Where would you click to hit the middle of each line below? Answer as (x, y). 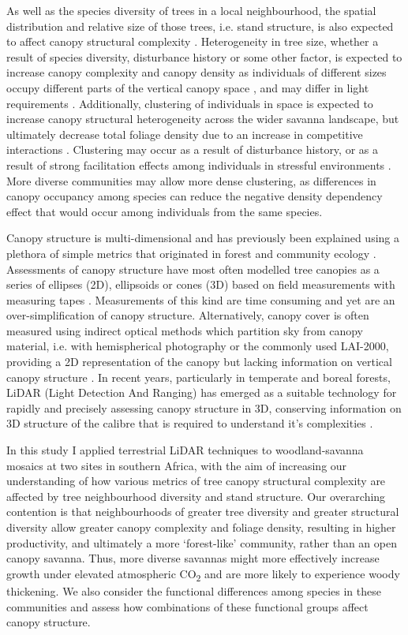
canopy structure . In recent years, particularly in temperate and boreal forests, (198, 377)
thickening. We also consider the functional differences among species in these (194, 590)
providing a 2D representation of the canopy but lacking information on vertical (199, 362)
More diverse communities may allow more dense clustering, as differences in (191, 180)
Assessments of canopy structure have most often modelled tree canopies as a (193, 269)
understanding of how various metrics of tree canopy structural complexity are (196, 481)
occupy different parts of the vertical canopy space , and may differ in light (188, 87)
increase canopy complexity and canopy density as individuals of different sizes (197, 72)
